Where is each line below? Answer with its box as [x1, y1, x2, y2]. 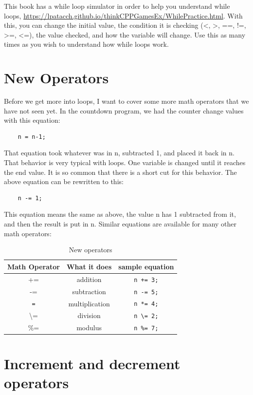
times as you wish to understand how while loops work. [4, 39, 169, 49]
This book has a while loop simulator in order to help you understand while [4, 1, 230, 11]
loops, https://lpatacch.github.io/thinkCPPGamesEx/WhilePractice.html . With [4, 10, 243, 20]
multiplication [68, 298, 110, 308]
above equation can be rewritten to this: [4, 176, 124, 187]
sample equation [118, 261, 174, 271]
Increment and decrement [4, 353, 181, 373]
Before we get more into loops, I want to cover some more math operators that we [4, 96, 249, 106]
